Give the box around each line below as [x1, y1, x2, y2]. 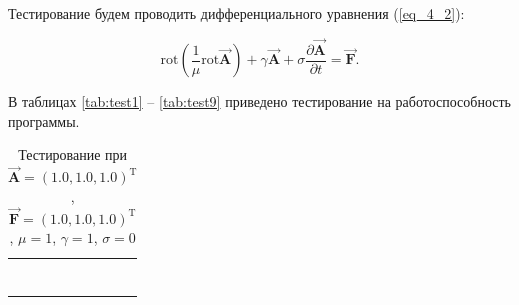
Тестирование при [18, 144, 128, 165]
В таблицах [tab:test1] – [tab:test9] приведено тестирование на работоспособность [8, 91, 511, 112]
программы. [8, 110, 80, 131]
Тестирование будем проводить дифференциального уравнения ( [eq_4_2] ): [8, 3, 465, 23]
